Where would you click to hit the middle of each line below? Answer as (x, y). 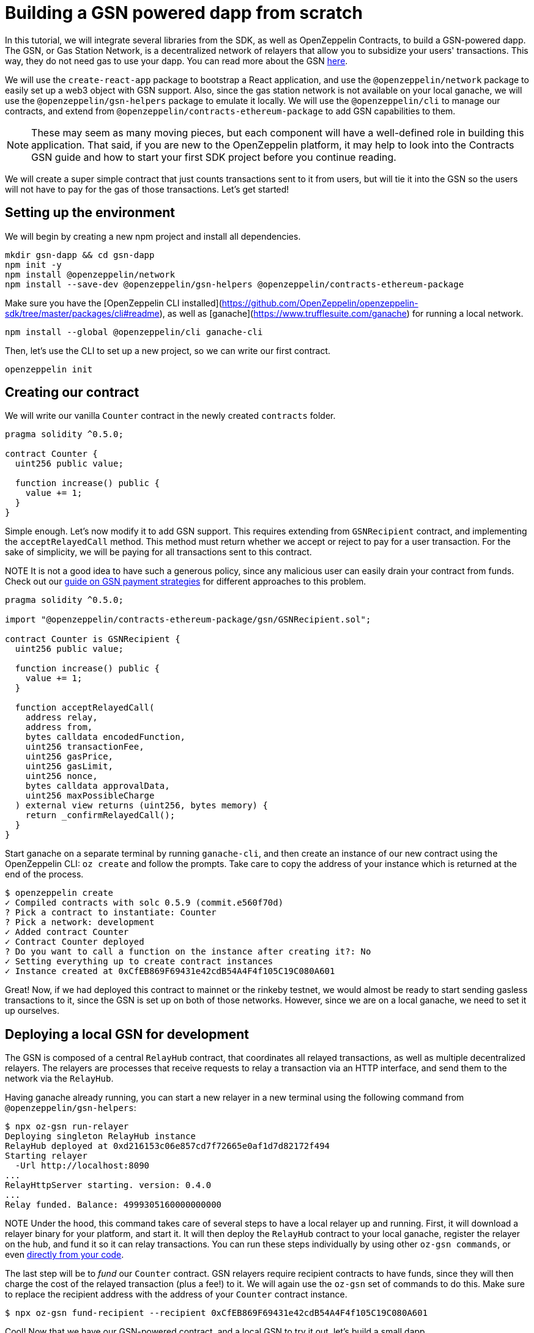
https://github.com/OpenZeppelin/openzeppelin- (320, 303)
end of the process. (44, 874)
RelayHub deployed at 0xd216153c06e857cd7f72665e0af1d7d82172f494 (168, 1146)
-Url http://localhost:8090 (82, 1166)
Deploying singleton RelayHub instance (100, 1136)
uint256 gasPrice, (69, 757)
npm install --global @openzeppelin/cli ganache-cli (134, 332)
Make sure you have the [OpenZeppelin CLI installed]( (113, 303)
